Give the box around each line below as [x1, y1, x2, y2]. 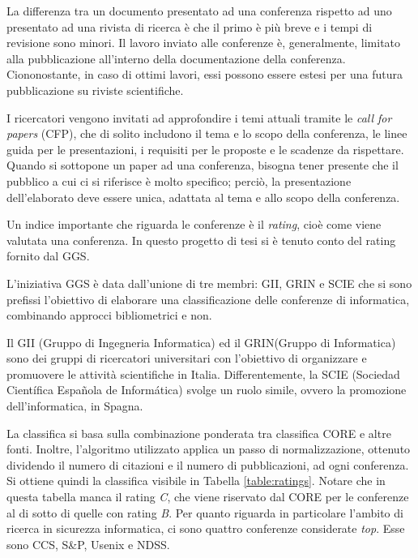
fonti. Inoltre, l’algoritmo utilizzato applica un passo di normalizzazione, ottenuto [6, 440, 411, 457]
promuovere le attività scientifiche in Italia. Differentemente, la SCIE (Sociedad [6, 365, 400, 382]
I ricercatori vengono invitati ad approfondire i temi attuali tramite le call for [6, 109, 392, 126]
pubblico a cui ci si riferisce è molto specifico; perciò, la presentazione [6, 172, 352, 189]
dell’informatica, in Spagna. [6, 397, 143, 414]
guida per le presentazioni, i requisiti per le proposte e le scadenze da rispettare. [6, 140, 404, 157]
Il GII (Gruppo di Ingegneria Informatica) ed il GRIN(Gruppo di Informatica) [6, 333, 396, 350]
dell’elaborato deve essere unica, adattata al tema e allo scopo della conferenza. [6, 188, 400, 205]
